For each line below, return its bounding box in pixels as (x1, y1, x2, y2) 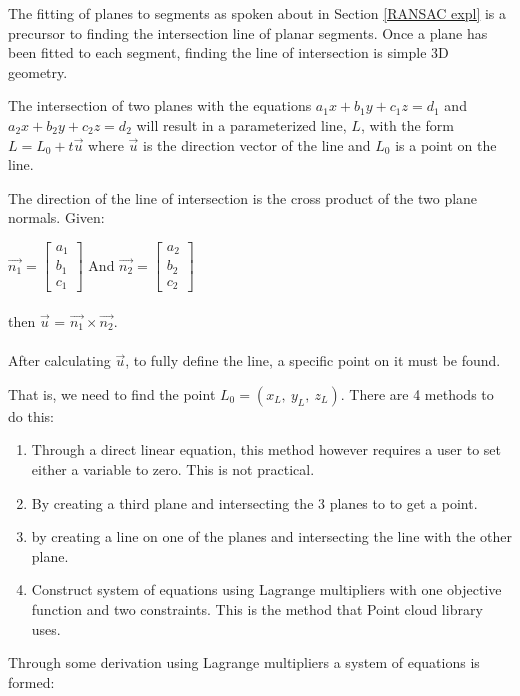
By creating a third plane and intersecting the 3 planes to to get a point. (31, 492, 478, 513)
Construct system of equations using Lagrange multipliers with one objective (31, 579, 502, 600)
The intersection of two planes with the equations (8, 95, 312, 116)
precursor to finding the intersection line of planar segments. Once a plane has (8, 22, 488, 43)
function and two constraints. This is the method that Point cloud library (31, 598, 483, 619)
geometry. (8, 61, 68, 82)
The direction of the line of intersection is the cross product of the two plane (8, 187, 478, 208)
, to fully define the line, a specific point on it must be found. (125, 350, 501, 371)
